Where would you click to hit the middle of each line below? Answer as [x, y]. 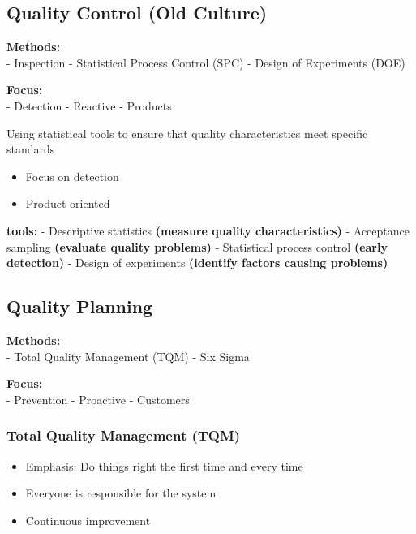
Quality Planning [80, 306]
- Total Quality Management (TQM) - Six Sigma [128, 356]
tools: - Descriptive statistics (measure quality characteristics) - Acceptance [208, 230]
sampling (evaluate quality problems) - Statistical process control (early [197, 246]
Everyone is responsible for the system [121, 493]
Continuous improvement [88, 520]
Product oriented [68, 203]
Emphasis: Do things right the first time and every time [164, 465]
